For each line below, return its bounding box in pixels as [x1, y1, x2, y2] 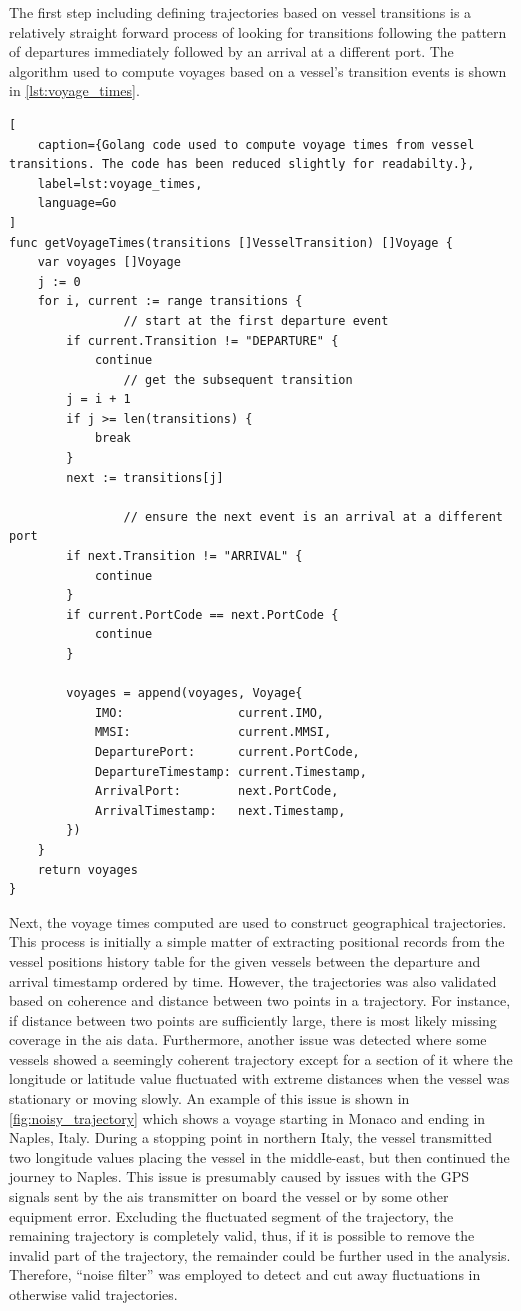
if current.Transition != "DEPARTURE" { [66, 333, 339, 348]
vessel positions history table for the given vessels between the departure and [9, 950, 481, 971]
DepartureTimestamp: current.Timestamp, [94, 764, 367, 779]
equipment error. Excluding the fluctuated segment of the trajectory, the [9, 1205, 454, 1226]
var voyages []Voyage [37, 255, 181, 270]
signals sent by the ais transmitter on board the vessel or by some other [9, 1186, 449, 1207]
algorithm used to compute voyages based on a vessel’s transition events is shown [9, 60, 507, 81]
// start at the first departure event [123, 313, 389, 328]
